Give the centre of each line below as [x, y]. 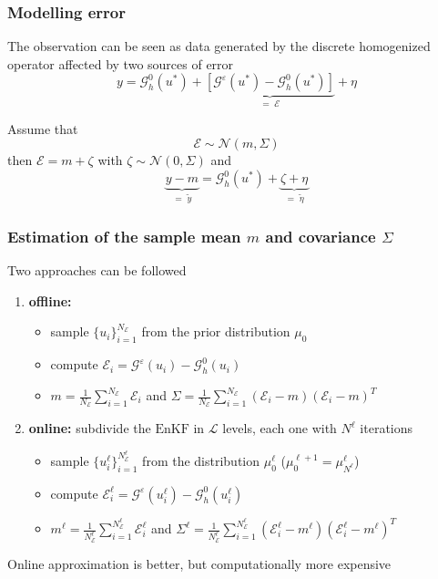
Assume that [43, 128]
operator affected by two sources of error [121, 63]
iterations [387, 428]
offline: [50, 300]
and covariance [321, 236]
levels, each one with [280, 428]
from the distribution [201, 460]
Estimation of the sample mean [124, 236]
